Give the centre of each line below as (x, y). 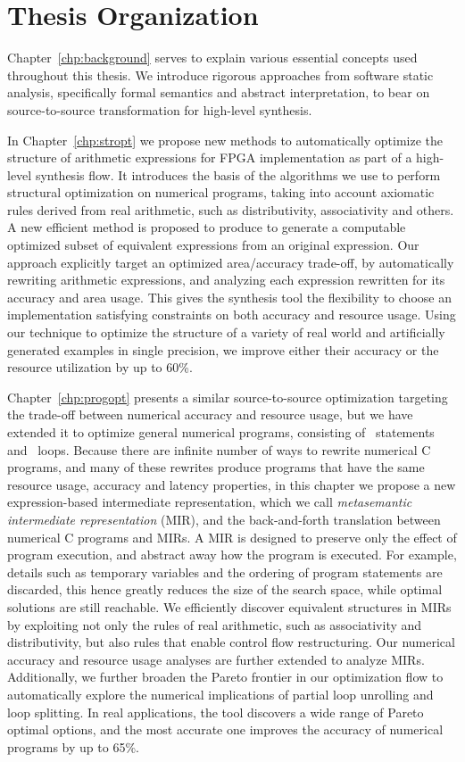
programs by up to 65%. (73, 746)
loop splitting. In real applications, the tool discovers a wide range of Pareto (216, 712)
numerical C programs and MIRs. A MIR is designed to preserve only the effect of (232, 537)
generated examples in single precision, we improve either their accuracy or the (223, 349)
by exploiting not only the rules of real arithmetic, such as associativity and (215, 624)
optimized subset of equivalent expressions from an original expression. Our (213, 245)
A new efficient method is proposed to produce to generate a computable (207, 227)
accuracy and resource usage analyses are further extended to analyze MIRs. (216, 659)
